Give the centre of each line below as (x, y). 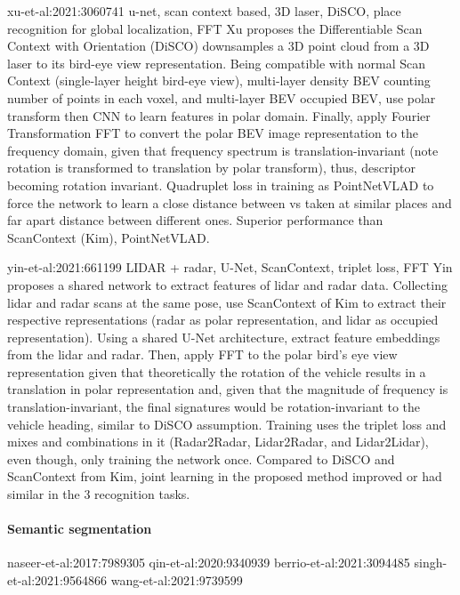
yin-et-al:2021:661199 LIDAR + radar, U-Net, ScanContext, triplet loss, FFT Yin (230, 267)
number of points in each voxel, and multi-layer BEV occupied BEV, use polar (222, 97)
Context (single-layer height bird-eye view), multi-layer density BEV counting (219, 80)
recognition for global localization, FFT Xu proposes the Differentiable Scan (215, 28)
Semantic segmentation (80, 529)
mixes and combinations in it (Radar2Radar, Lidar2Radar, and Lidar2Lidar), (218, 442)
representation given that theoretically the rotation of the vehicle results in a (217, 371)
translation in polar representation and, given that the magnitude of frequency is (228, 389)
